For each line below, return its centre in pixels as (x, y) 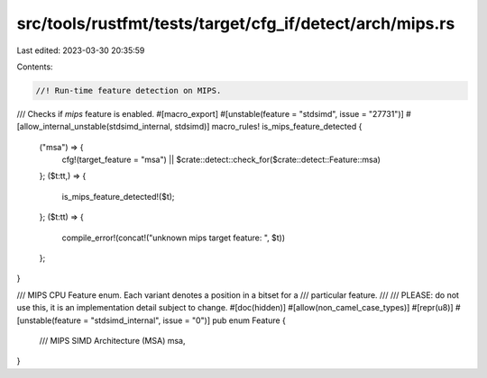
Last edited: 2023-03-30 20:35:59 (81, 50)
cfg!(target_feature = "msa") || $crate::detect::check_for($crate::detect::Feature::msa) (221, 160)
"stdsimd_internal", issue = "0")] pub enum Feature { (188, 320)
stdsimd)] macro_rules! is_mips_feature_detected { (268, 127)
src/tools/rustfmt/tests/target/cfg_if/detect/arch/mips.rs (236, 23)
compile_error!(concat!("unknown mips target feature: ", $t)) (174, 238)
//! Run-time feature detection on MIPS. (129, 90)
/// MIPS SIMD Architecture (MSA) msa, (112, 340)
